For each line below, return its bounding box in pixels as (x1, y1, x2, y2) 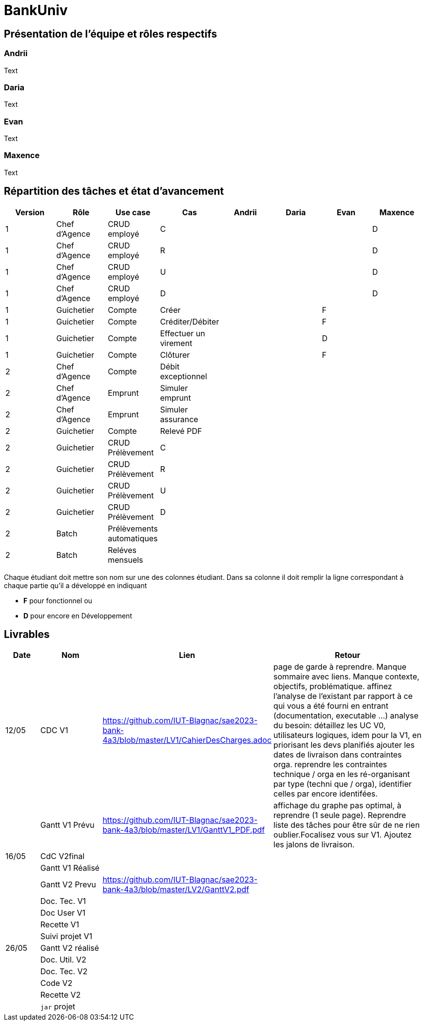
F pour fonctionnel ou (23, 596, 93, 605)
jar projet (40, 1002, 76, 1012)
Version (15, 207, 45, 217)
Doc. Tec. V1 (40, 896, 86, 906)
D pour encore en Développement (23, 611, 132, 620)
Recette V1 (40, 920, 79, 930)
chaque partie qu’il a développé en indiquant (4, 581, 147, 590)
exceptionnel (160, 371, 207, 381)
